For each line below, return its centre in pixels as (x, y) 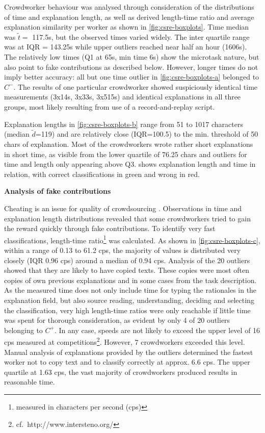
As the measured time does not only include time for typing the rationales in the (130, 290)
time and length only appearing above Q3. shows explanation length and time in (130, 164)
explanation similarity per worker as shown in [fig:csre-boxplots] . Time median (127, 27)
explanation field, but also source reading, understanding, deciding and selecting (129, 300)
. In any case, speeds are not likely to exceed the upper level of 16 (157, 330)
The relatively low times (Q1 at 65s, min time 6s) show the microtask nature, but (132, 56)
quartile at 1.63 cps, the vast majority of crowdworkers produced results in (121, 372)
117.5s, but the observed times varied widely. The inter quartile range (141, 36)
